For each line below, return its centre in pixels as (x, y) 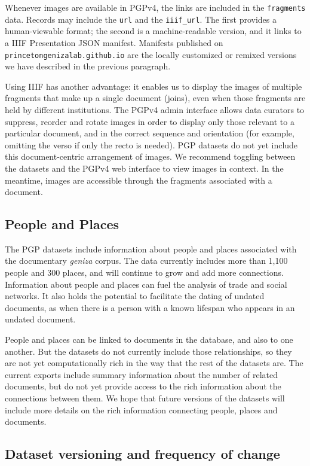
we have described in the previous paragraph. (88, 66)
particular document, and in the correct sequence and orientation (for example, (150, 133)
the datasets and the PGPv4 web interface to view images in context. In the (144, 168)
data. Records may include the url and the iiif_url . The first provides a (141, 19)
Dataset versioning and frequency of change (142, 454)
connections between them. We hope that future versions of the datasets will (145, 398)
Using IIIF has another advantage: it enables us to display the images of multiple (154, 86)
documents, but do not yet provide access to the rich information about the (143, 386)
